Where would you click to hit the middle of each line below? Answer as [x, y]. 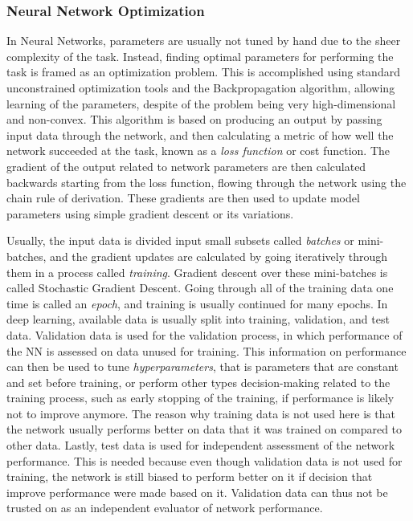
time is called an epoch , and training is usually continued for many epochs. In [197, 303]
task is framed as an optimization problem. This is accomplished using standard [203, 72]
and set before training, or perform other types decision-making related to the [198, 382]
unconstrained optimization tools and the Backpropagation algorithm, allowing [201, 88]
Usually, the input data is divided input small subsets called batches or [180, 240]
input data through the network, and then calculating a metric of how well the [200, 134]
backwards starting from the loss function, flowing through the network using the [206, 182]
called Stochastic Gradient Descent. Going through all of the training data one [200, 288]
